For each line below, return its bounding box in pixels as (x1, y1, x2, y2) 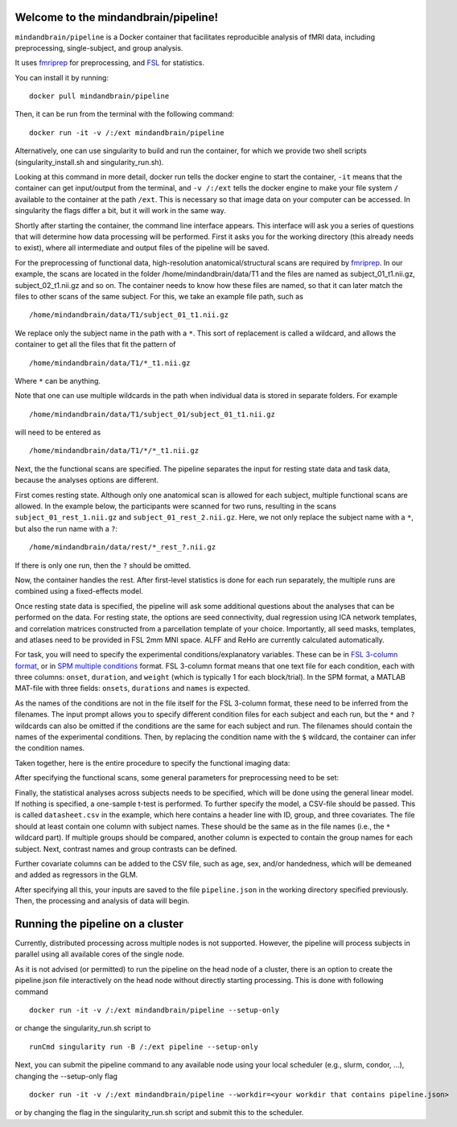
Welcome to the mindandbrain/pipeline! (14, 10, 219, 24)
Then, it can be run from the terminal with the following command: (14, 109, 235, 119)
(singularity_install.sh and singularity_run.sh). (14, 157, 164, 167)
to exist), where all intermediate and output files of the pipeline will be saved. (14, 243, 270, 253)
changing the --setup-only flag (14, 1071, 118, 1081)
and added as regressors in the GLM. (14, 870, 138, 880)
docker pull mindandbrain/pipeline (29, 92, 170, 101)
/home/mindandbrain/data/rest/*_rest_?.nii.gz (29, 543, 216, 552)
